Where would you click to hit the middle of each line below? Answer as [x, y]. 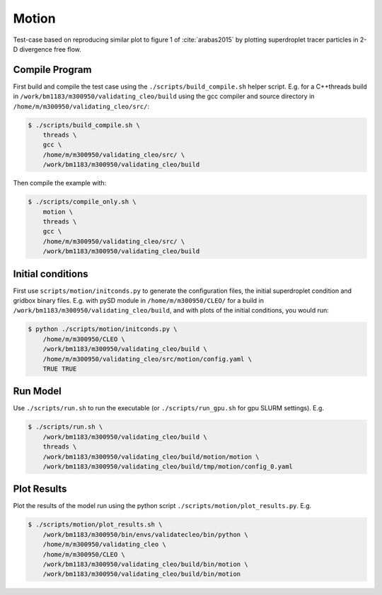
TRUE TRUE [60, 369]
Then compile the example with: [60, 183]
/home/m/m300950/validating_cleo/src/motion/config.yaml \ [147, 359]
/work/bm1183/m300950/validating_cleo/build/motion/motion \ [151, 457]
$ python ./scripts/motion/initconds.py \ [103, 329]
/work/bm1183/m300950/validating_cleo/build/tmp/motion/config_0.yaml [168, 466]
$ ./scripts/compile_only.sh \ [82, 202]
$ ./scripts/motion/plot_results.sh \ [95, 525]
